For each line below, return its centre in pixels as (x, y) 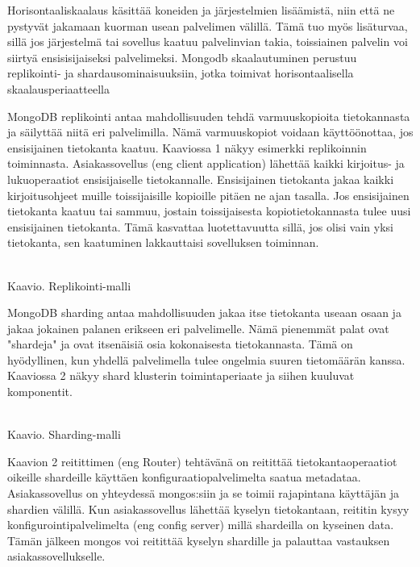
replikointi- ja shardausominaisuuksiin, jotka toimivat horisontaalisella (181, 73)
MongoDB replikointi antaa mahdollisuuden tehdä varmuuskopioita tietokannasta (209, 116)
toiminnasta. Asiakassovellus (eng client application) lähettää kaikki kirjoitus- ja (206, 163)
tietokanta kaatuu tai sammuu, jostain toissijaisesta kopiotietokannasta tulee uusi (209, 211)
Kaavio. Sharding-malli (64, 434)
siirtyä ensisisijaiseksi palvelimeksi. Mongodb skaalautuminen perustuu (182, 57)
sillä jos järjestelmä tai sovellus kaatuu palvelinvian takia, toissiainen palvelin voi (208, 42)
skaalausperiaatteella (58, 88)
